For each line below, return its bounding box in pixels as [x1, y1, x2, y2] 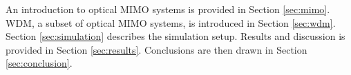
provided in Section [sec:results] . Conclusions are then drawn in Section [6, 42, 307, 56]
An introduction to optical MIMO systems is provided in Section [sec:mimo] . [6, 2, 330, 16]
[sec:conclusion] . [6, 56, 73, 70]
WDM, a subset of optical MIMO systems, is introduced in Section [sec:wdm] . [6, 15, 336, 30]
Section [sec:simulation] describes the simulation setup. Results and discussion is [6, 29, 345, 43]
